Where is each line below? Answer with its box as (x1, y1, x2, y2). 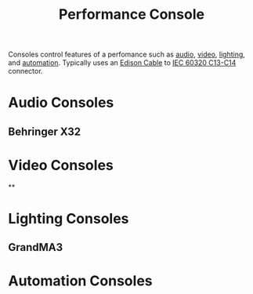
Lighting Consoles (8, 209, 129, 227)
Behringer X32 (8, 125, 81, 138)
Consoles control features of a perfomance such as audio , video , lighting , (8, 49, 245, 60)
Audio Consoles (8, 94, 114, 111)
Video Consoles (8, 156, 114, 174)
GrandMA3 (8, 241, 63, 254)
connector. (8, 67, 43, 76)
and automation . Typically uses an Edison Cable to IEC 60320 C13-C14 (8, 58, 237, 67)
